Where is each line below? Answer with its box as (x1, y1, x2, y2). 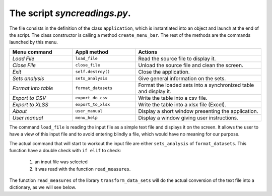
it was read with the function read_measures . (34, 166, 131, 172)
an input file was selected (34, 159, 88, 165)
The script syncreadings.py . (9, 8, 131, 19)
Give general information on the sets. (138, 75, 226, 82)
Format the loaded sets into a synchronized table (138, 81, 254, 88)
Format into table (12, 85, 53, 92)
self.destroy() (75, 69, 110, 75)
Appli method (75, 48, 108, 55)
